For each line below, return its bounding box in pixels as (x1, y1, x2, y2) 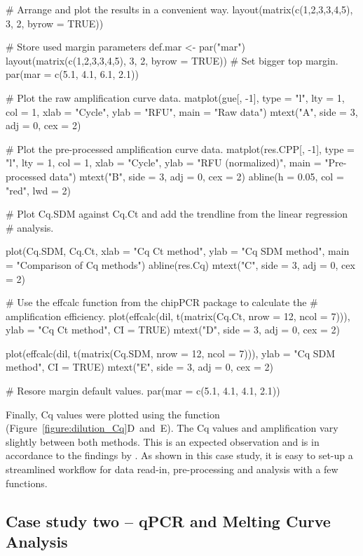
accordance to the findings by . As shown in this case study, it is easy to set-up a (6, 448, 353, 463)
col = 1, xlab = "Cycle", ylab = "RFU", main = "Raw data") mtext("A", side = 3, (6, 104, 358, 119)
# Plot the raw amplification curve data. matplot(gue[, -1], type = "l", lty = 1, (6, 90, 345, 105)
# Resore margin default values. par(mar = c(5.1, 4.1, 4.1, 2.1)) (6, 383, 280, 398)
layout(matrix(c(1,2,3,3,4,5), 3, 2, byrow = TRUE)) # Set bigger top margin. (6, 53, 338, 67)
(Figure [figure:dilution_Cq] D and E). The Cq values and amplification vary (6, 421, 338, 435)
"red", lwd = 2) (6, 183, 71, 197)
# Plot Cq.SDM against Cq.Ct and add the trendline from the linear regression (6, 206, 348, 221)
